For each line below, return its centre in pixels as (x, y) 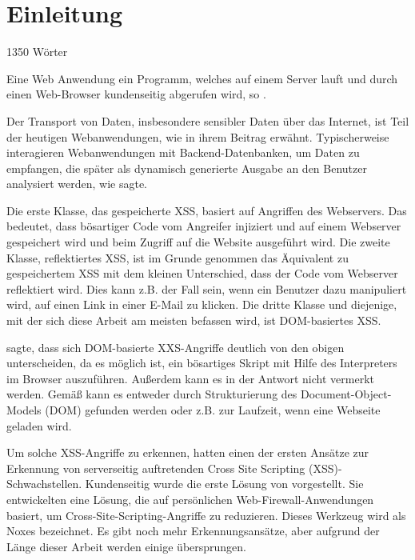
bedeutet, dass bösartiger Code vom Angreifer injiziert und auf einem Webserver (204, 226)
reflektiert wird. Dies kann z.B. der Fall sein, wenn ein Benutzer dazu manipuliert (207, 288)
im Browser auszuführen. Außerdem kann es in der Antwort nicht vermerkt (190, 378)
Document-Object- (346, 394)
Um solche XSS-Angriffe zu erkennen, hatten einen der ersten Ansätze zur (188, 452)
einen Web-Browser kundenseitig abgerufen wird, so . (136, 94)
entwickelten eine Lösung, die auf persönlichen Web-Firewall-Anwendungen (190, 499)
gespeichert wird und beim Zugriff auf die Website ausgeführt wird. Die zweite (198, 242)
